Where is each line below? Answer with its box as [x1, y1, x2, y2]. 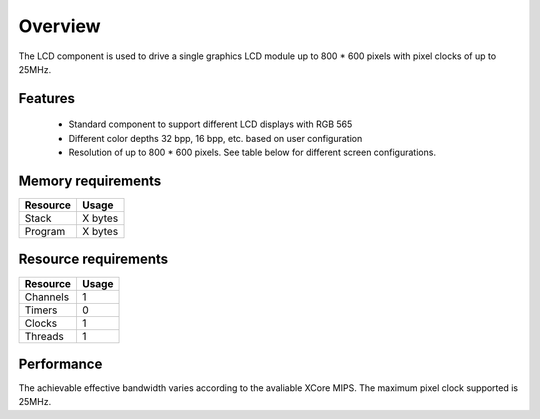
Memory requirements [18, 172, 162, 189]
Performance [18, 355, 103, 372]
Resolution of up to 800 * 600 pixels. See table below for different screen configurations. [68, 146, 437, 159]
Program [24, 225, 66, 239]
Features [18, 90, 75, 107]
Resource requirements [18, 251, 169, 268]
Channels [24, 290, 70, 304]
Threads [24, 329, 64, 343]
